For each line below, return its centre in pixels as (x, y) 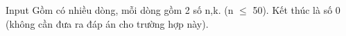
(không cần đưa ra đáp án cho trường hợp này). (107, 23)
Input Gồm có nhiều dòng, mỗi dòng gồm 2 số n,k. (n (120, 10)
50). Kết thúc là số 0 (296, 10)
